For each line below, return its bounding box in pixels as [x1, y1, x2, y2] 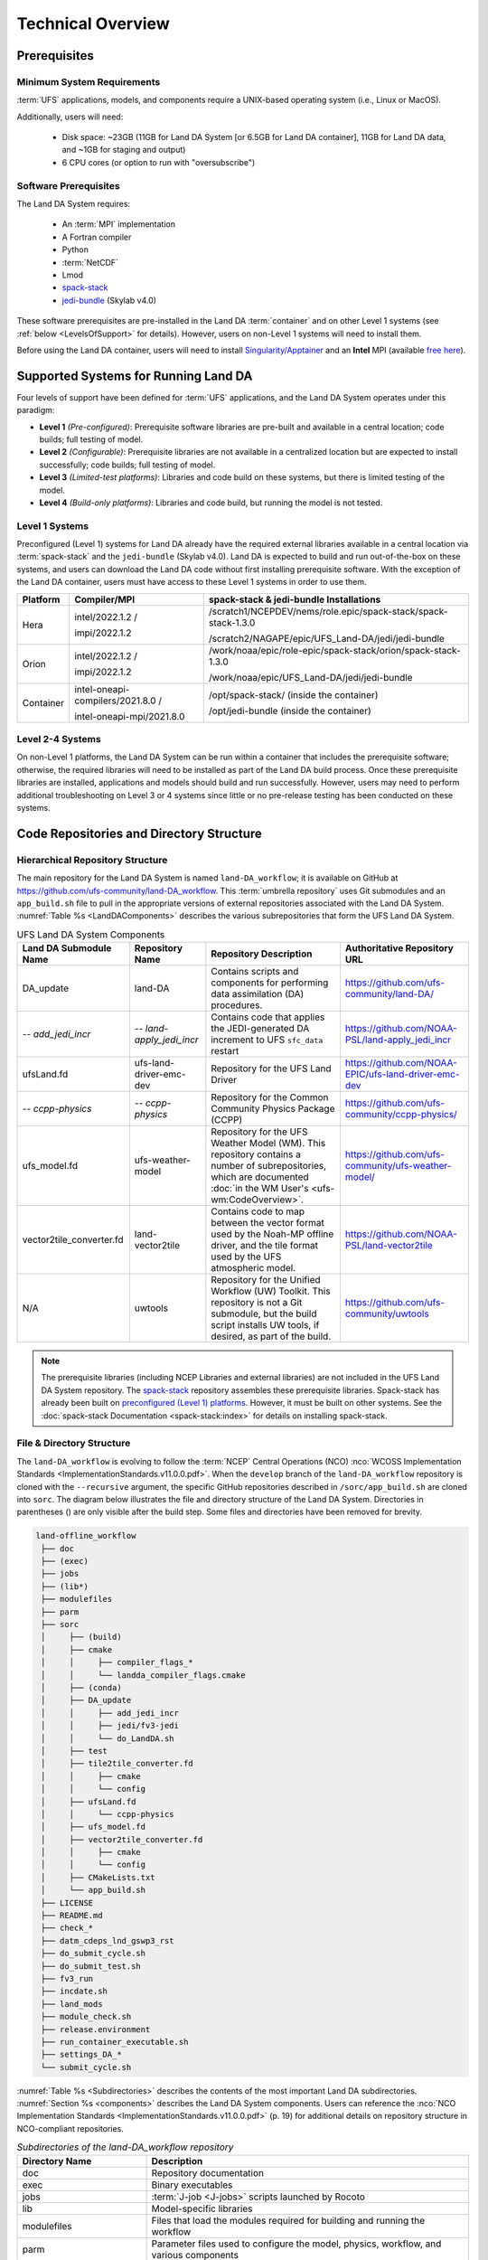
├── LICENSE [41, 1897, 94, 1907]
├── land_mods [41, 1999, 103, 2009]
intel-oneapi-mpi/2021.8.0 [73, 710, 185, 722]
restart [211, 1045, 239, 1058]
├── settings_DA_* [41, 2049, 122, 2060]
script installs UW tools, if [211, 1319, 320, 1332]
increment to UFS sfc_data [211, 1033, 324, 1046]
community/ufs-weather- [344, 1160, 452, 1172]
